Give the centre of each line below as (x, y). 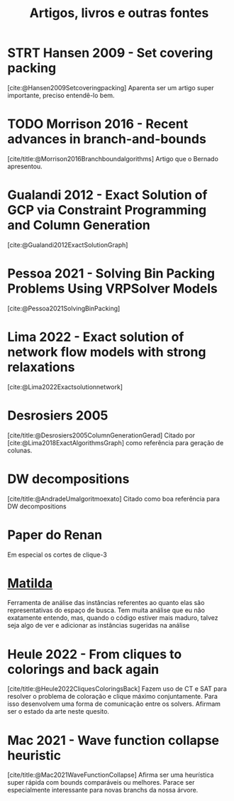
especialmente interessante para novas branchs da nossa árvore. (103, 790)
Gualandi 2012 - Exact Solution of (107, 195)
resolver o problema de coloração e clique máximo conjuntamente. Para (113, 697)
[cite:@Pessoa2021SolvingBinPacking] (64, 308)
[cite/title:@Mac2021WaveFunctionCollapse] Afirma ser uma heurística (111, 775)
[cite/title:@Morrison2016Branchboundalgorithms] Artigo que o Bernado (113, 158)
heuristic (34, 755)
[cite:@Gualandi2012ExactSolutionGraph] (68, 245)
